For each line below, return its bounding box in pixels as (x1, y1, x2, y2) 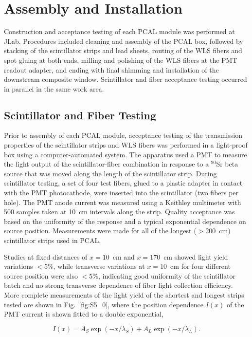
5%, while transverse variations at (44, 261, 145, 271)
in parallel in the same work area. (4, 83, 104, 94)
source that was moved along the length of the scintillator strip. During (4, 168, 217, 178)
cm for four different (170, 261, 231, 271)
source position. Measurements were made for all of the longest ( (4, 225, 197, 236)
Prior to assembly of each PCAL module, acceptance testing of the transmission (4, 130, 242, 140)
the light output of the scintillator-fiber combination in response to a (4, 159, 209, 169)
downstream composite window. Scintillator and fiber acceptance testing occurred (4, 74, 247, 84)
